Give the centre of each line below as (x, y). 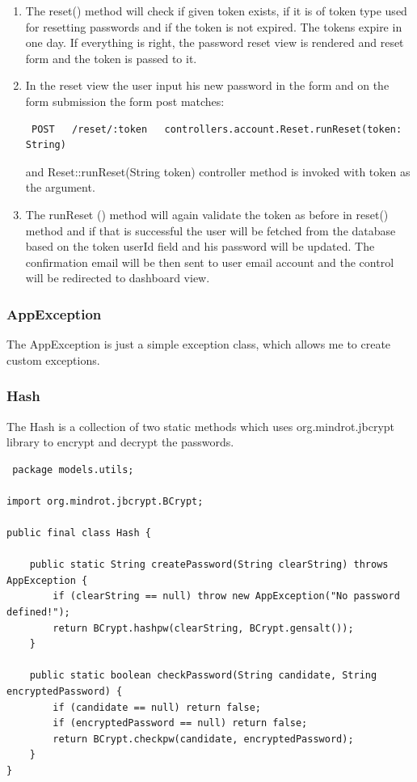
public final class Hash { (79, 533)
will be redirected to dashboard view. (118, 278)
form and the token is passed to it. (111, 58)
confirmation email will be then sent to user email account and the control (210, 262)
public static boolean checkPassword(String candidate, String (203, 676)
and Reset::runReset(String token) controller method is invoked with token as (218, 171)
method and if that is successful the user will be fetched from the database (211, 230)
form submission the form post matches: (125, 101)
